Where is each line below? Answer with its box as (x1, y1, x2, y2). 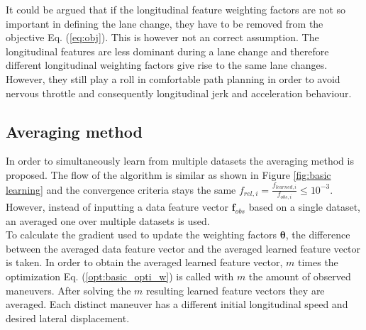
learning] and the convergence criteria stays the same (6, 182, 236, 197)
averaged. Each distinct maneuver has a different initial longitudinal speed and (6, 297, 348, 312)
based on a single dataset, (248, 199, 360, 214)
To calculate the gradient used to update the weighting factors (6, 227, 277, 242)
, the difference (285, 227, 350, 242)
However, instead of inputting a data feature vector (6, 199, 229, 214)
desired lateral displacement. (6, 310, 130, 325)
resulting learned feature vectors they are (146, 282, 325, 297)
